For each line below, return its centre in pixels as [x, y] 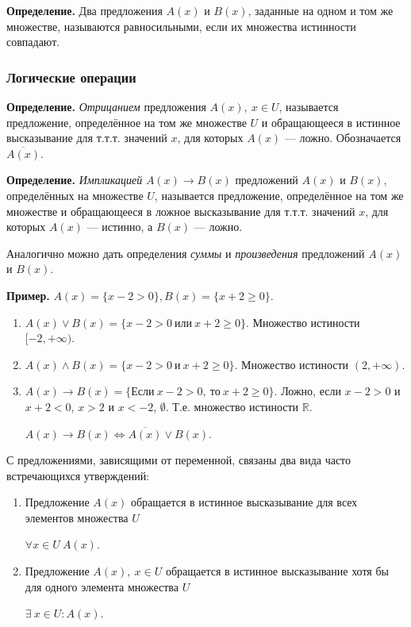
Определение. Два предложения [85, 10]
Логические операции [71, 77]
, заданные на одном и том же [321, 10]
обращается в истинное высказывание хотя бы [277, 571]
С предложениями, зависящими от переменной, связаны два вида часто [179, 460]
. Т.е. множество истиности [232, 406]
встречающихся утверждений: [78, 475]
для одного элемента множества [102, 586]
